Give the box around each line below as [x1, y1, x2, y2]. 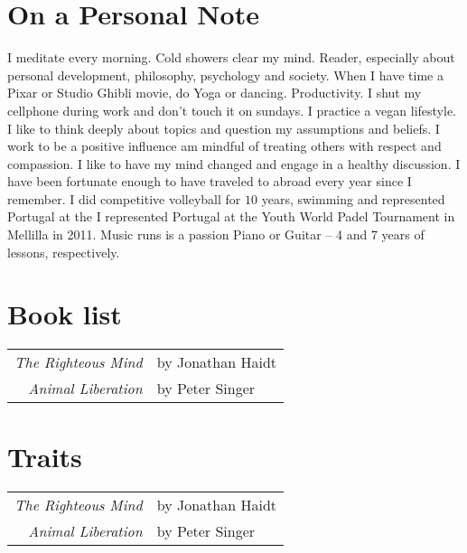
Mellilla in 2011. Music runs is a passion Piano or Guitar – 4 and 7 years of [7, 225, 425, 244]
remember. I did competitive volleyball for [7, 189, 241, 208]
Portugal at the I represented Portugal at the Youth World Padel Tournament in [7, 207, 455, 226]
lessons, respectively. [7, 242, 120, 261]
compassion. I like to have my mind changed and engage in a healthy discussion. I [7, 154, 461, 173]
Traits [7, 437, 82, 474]
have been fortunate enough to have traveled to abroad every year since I [7, 172, 412, 191]
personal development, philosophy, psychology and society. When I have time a [7, 65, 444, 84]
